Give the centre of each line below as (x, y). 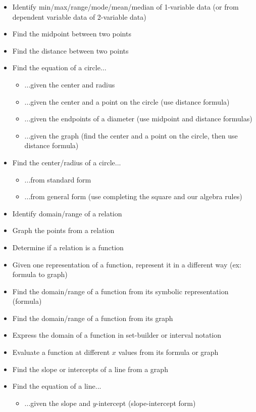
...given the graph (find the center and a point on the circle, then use (131, 135)
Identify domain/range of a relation (67, 213)
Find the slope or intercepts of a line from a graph (90, 369)
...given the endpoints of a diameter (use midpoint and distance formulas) (138, 119)
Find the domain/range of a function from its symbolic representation (120, 291)
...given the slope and (57, 403)
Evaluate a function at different (61, 352)
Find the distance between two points (70, 50)
